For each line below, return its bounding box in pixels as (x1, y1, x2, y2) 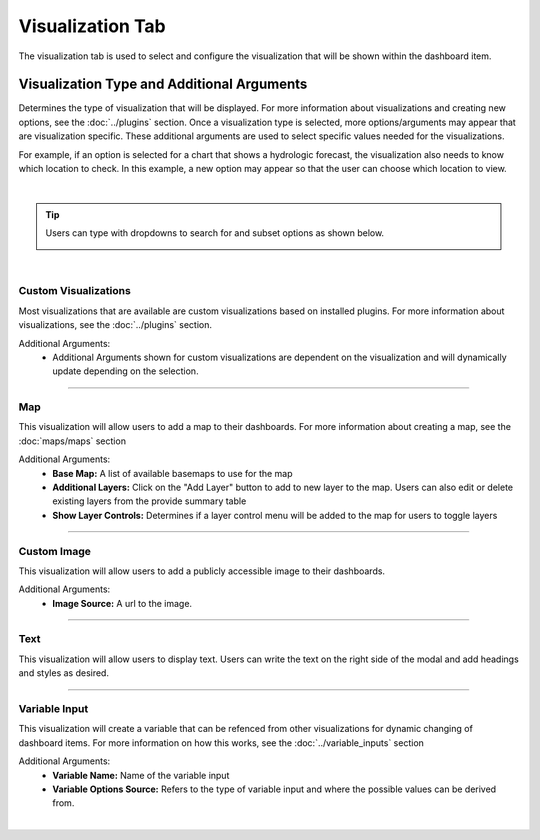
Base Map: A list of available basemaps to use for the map (52, 467, 294, 479)
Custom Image (18, 544, 92, 558)
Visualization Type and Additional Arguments (18, 76, 308, 93)
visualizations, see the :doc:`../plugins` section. (18, 319, 212, 331)
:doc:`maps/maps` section (18, 435, 127, 447)
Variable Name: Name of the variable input (52, 769, 230, 781)
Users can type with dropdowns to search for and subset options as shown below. (45, 227, 385, 239)
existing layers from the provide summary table (52, 495, 247, 507)
